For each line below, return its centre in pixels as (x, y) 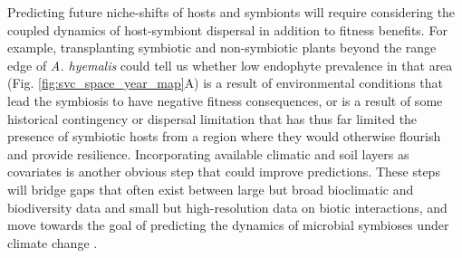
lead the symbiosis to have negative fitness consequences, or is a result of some (225, 100)
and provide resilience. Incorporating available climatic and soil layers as (208, 153)
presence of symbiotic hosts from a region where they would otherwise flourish (224, 136)
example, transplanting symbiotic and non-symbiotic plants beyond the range (222, 48)
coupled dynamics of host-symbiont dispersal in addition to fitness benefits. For (227, 29)
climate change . (53, 242)
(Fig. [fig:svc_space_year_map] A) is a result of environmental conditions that (225, 83)
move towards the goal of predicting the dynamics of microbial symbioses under (228, 225)
